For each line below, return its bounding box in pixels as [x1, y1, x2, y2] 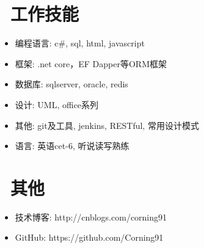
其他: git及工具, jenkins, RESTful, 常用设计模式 [15, 119, 199, 131]
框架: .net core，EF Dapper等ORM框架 [15, 57, 167, 70]
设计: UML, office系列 [15, 98, 99, 111]
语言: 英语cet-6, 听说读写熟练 [15, 139, 129, 152]
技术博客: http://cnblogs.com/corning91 [15, 210, 167, 223]
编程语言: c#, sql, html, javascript [15, 37, 145, 49]
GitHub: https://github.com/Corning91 [15, 231, 164, 244]
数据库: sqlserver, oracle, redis [15, 78, 128, 90]
